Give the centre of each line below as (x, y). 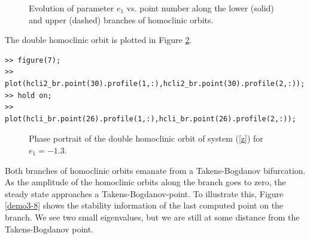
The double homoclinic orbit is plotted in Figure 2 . (98, 40)
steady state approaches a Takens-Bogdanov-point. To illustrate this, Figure (144, 193)
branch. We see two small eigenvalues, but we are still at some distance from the (152, 217)
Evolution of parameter (72, 8)
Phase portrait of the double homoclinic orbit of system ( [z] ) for (146, 138)
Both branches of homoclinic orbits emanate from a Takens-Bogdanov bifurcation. (155, 170)
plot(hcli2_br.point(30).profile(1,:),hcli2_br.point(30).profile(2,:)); (155, 83)
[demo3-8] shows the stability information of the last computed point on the (144, 205)
